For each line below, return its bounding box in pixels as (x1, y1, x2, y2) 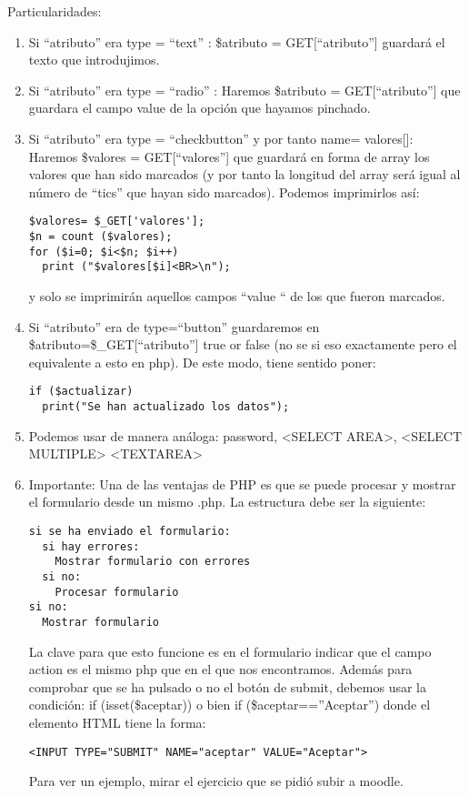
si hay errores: (42, 539, 140, 553)
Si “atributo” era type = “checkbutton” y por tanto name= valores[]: (28, 128, 414, 147)
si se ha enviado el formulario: (28, 525, 231, 539)
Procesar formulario (55, 585, 179, 599)
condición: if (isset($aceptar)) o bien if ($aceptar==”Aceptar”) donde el (28, 695, 431, 714)
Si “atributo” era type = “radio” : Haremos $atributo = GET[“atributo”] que (28, 80, 461, 99)
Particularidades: (7, 2, 102, 20)
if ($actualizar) (28, 385, 134, 398)
